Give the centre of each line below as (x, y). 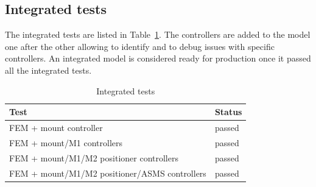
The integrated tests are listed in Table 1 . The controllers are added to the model (158, 34)
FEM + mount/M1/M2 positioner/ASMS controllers (108, 173)
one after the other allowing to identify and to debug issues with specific (140, 46)
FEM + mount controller (56, 128)
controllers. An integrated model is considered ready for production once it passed (158, 58)
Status (228, 112)
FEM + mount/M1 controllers (66, 142)
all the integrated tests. (48, 70)
